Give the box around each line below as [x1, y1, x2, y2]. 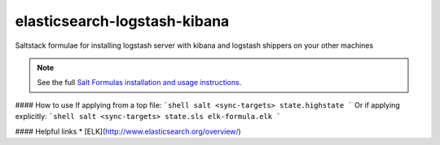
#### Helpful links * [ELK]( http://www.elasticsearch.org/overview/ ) [15, 126, 242, 136]
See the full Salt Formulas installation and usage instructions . [37, 78, 242, 87]
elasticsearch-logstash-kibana [15, 12, 230, 30]
